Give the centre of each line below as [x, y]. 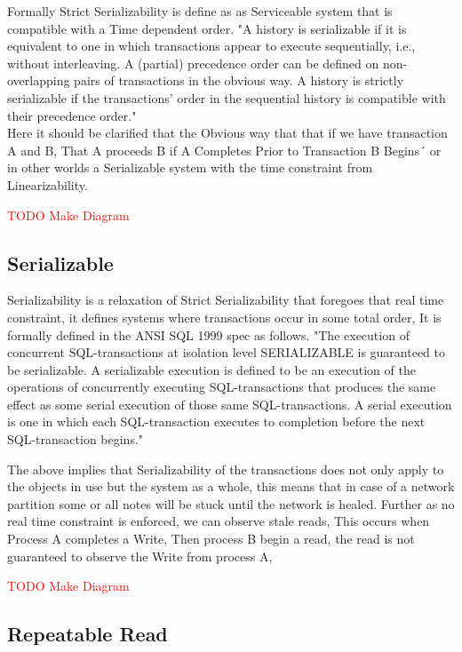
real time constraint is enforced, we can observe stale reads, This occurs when [219, 521]
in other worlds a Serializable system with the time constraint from [190, 167]
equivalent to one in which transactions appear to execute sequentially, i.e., [211, 46]
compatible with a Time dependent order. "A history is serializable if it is [207, 28]
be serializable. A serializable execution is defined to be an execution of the [211, 369]
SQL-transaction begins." [76, 439]
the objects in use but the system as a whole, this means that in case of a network [231, 486]
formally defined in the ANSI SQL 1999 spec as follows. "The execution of [208, 334]
